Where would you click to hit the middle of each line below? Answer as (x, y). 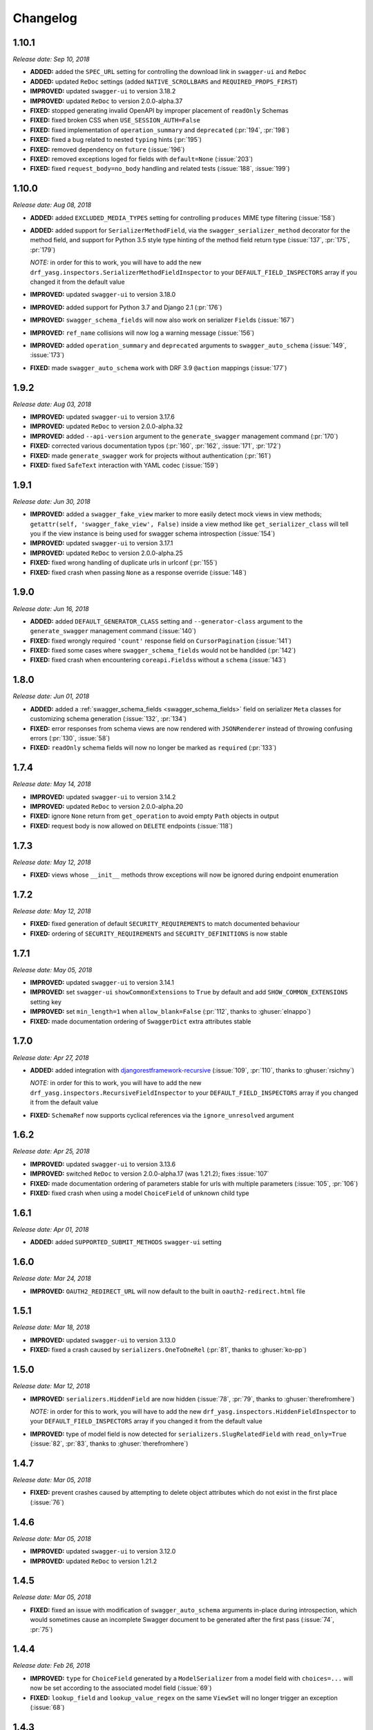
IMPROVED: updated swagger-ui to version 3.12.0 (103, 1551)
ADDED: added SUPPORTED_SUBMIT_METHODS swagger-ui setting (126, 1242)
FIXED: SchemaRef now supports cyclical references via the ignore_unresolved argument (162, 1115)
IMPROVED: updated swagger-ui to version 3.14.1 (102, 983)
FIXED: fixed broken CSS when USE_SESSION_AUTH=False (115, 120)
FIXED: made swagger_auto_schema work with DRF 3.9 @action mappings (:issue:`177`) (159, 367)
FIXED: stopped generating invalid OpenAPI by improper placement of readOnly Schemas (159, 111)
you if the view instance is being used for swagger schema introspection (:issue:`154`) (153, 534)
